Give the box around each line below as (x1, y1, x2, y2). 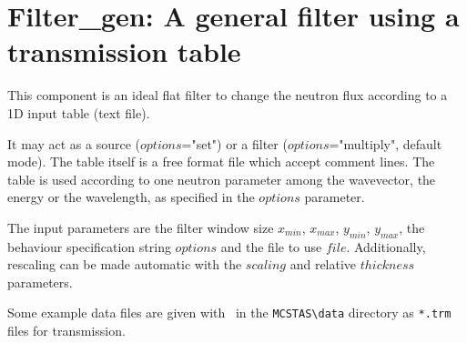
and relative (289, 255, 357, 274)
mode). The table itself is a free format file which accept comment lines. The (7, 152, 435, 171)
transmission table (7, 33, 241, 70)
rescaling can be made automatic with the (7, 255, 242, 274)
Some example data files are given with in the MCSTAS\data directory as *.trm (7, 303, 452, 322)
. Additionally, (346, 237, 426, 256)
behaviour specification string (7, 237, 171, 256)
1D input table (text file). (7, 103, 150, 122)
